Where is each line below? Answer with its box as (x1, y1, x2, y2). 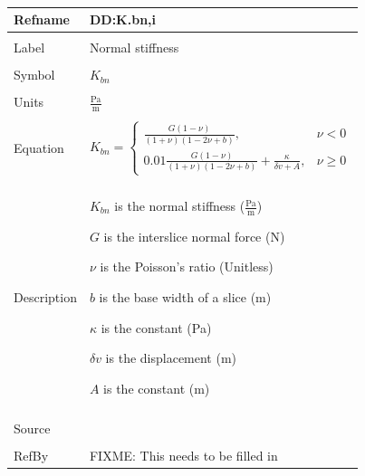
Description (14, 287, 77, 306)
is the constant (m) (103, 378, 210, 397)
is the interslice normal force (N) (103, 226, 285, 245)
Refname (14, 10, 70, 29)
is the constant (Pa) (101, 318, 212, 337)
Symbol (14, 65, 55, 84)
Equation (14, 138, 64, 157)
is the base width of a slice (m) (99, 288, 272, 307)
